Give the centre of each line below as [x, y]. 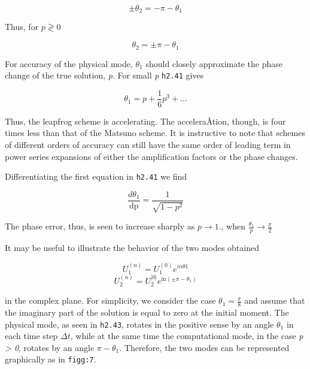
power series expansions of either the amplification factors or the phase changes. [151, 156]
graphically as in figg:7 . [51, 359]
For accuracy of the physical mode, [69, 63]
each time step [31, 336]
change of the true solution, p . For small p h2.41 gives [104, 75]
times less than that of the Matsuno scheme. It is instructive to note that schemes [155, 133]
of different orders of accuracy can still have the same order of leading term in [148, 144]
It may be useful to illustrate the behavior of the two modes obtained [132, 248]
